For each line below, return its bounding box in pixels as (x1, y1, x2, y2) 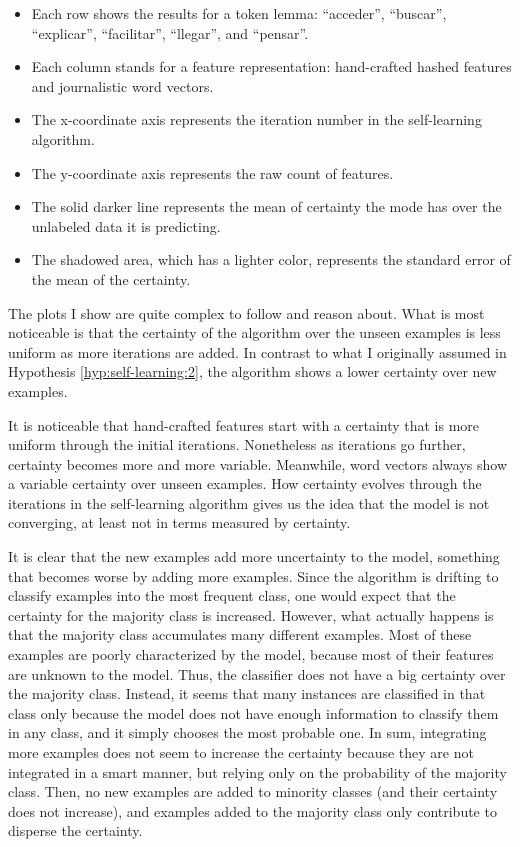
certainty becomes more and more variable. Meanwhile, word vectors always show (8, 453, 508, 474)
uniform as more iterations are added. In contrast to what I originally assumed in (8, 341, 507, 362)
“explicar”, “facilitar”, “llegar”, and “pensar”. (31, 22, 309, 43)
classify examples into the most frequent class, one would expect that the (8, 585, 456, 606)
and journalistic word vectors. (31, 75, 214, 96)
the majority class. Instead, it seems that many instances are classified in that (8, 683, 486, 704)
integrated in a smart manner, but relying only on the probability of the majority (8, 761, 507, 782)
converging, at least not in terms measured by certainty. (8, 512, 351, 533)
